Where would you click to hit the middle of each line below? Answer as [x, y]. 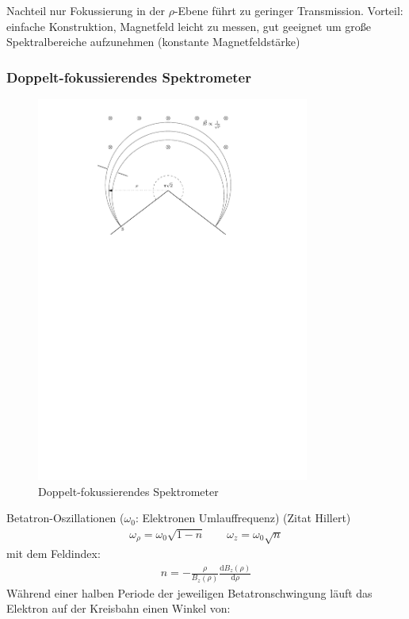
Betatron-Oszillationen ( [65, 518]
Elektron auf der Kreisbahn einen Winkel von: [118, 608]
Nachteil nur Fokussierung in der [86, 10]
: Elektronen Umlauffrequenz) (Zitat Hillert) [243, 518]
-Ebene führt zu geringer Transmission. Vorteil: [289, 10]
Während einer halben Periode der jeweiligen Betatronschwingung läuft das [189, 592]
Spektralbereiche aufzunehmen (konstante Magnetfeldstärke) [153, 42]
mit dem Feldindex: [54, 554]
